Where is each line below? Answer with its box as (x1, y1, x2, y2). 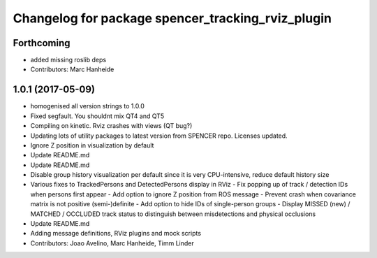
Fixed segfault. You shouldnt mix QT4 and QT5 (30, 112, 165, 120)
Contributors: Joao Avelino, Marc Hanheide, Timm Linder (30, 238, 195, 248)
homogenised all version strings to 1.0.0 (30, 102, 145, 110)
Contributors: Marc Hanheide (30, 65, 114, 73)
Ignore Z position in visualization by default (30, 141, 154, 150)
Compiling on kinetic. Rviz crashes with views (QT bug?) (30, 122, 193, 130)
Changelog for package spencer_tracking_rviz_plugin (13, 10, 332, 26)
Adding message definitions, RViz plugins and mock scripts (30, 229, 202, 238)
